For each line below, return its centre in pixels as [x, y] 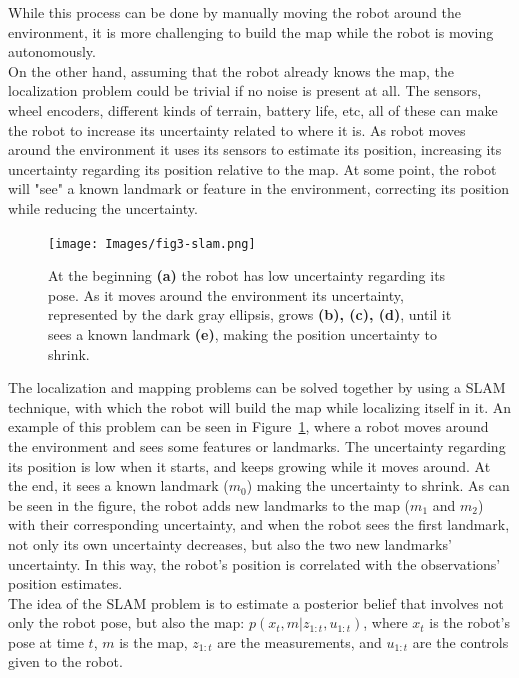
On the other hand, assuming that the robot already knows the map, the [231, 70]
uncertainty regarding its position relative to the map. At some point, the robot [252, 168]
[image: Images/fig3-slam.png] [152, 243]
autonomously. [52, 51]
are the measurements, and [299, 641]
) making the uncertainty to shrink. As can [378, 485]
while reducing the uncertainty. [103, 207]
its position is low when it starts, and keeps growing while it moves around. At [249, 465]
